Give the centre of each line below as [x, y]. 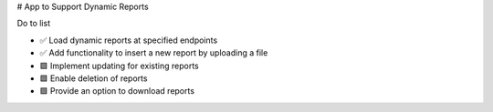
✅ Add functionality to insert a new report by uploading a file [154, 53]
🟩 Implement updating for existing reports [120, 66]
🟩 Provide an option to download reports [117, 91]
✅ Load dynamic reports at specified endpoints [129, 40]
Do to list [33, 24]
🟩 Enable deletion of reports [94, 78]
